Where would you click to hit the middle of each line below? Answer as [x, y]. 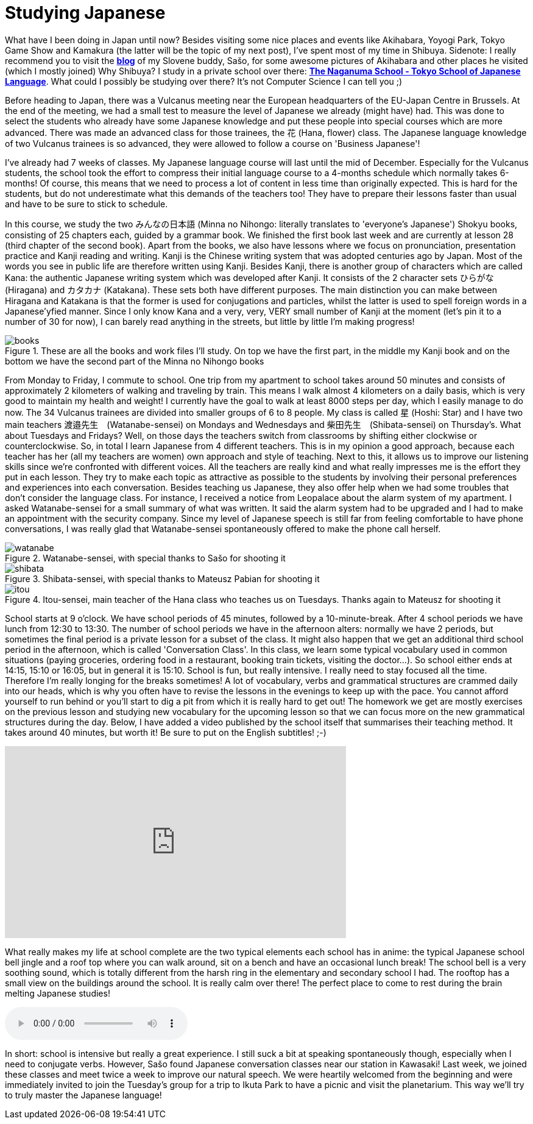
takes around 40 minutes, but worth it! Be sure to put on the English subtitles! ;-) [166, 732]
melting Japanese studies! [58, 993]
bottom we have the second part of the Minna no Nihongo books [135, 361]
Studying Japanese [85, 13]
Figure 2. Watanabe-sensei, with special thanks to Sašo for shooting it [145, 558]
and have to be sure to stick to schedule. [86, 204]
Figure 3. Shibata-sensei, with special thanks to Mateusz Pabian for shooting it [162, 578]
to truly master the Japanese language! [83, 1095]
